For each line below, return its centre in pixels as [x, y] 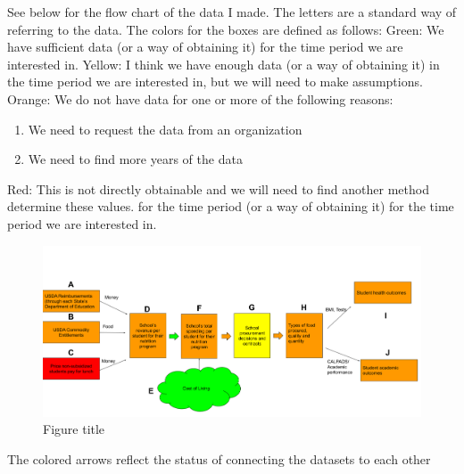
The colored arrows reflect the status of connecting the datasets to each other [219, 459]
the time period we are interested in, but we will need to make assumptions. [215, 82]
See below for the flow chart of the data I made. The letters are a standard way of [232, 12]
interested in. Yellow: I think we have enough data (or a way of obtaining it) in [224, 64]
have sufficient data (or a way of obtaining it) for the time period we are [205, 47]
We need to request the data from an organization [165, 129]
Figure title [74, 429]
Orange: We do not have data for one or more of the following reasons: [200, 98]
